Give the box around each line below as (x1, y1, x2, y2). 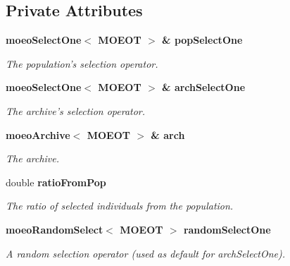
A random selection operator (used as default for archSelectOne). (6, 246, 286, 260)
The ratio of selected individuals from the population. (6, 198, 234, 213)
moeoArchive (6, 127, 70, 142)
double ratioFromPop (6, 174, 106, 189)
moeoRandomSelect (6, 222, 103, 236)
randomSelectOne (183, 222, 271, 236)
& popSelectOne (162, 32, 243, 47)
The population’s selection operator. (6, 56, 158, 71)
